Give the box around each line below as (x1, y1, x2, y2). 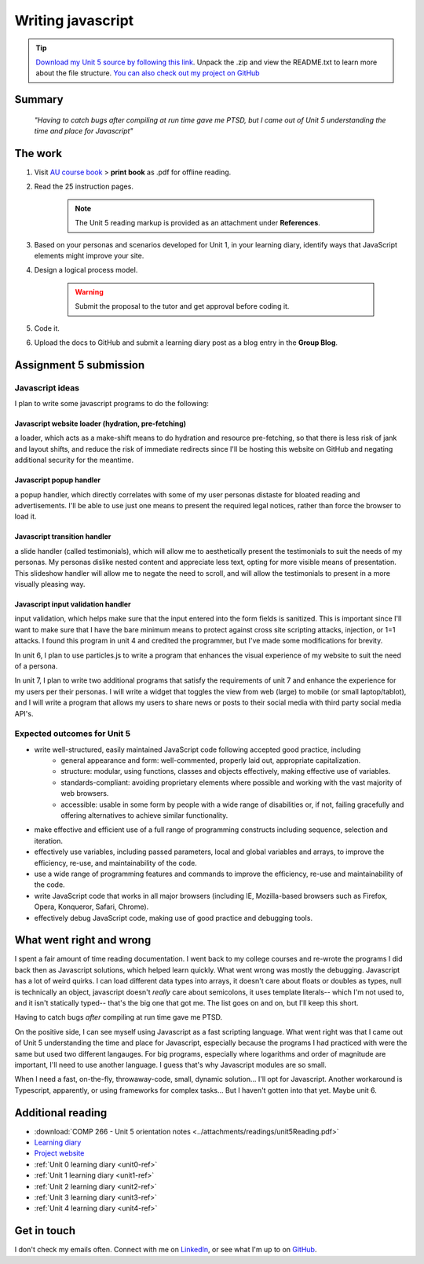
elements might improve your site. (34, 251, 144, 260)
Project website (34, 1149, 85, 1158)
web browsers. (60, 789, 109, 798)
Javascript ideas (14, 382, 80, 393)
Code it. (34, 323, 60, 333)
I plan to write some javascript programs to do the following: (14, 399, 210, 409)
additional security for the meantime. (14, 456, 133, 465)
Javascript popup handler (14, 475, 101, 485)
